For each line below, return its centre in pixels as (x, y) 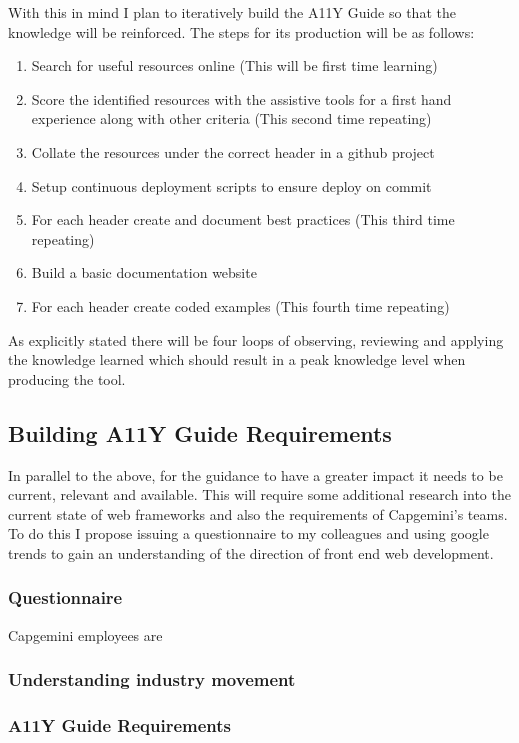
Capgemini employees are (85, 634)
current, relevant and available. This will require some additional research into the (259, 494)
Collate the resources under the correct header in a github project (233, 151)
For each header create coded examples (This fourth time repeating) (240, 305)
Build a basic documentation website (144, 272)
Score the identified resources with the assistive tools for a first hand (241, 98)
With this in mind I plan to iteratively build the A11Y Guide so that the (232, 12)
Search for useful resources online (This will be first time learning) (234, 65)
